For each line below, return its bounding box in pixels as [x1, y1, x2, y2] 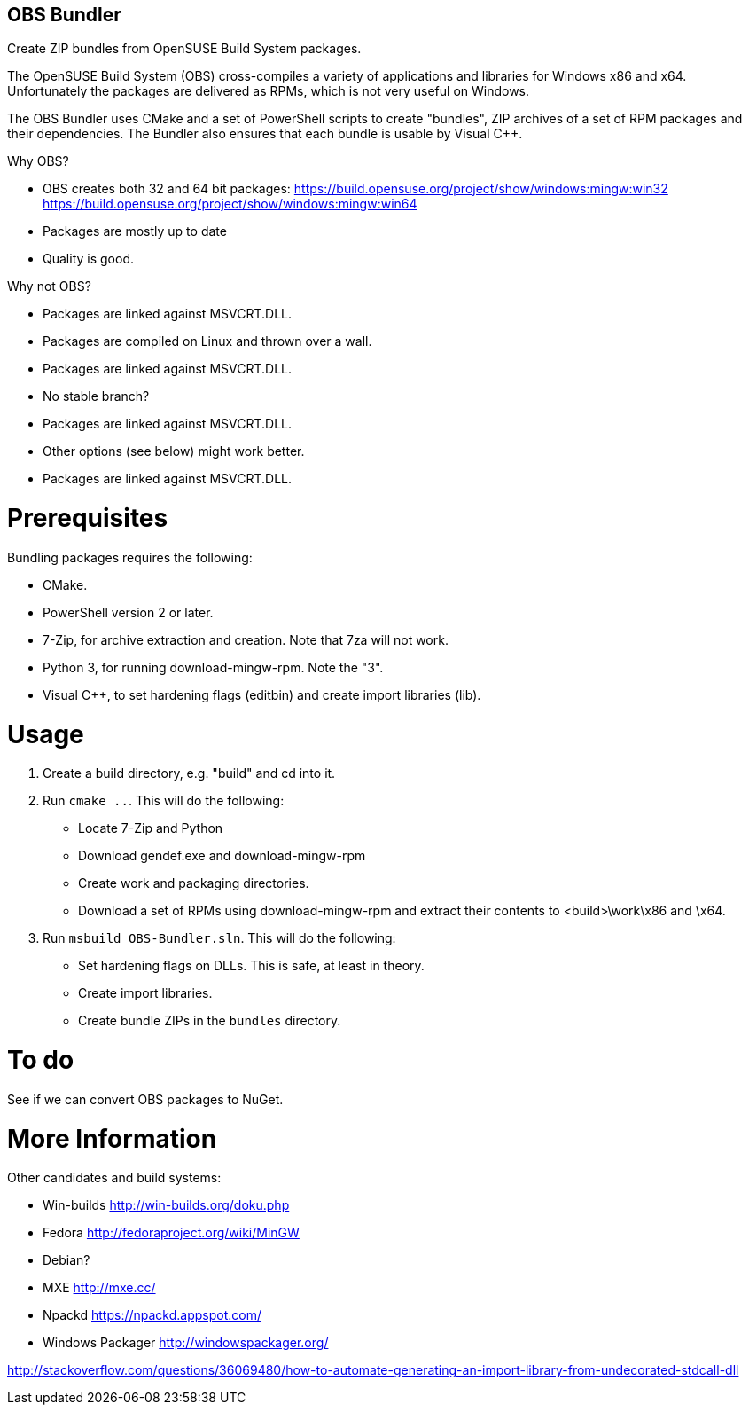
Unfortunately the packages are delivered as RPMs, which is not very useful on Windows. [7, 83, 530, 99]
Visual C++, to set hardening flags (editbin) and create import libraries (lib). [43, 686, 481, 702]
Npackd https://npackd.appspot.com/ [43, 1307, 262, 1323]
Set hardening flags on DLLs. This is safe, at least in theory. [78, 958, 425, 974]
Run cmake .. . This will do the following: [43, 793, 285, 809]
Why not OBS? [7, 278, 91, 294]
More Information [7, 1123, 217, 1154]
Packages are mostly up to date [43, 224, 227, 239]
